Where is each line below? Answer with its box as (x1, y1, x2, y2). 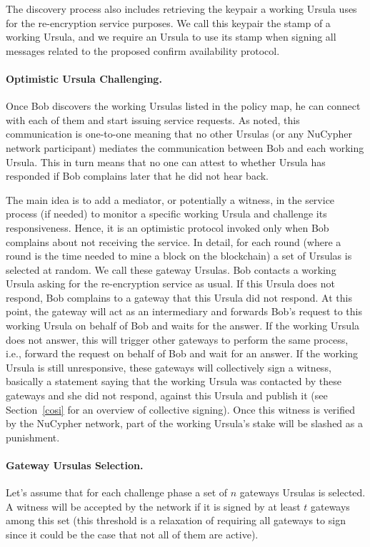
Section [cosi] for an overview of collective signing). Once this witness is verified (6, 402, 356, 416)
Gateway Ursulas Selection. (6, 458, 144, 473)
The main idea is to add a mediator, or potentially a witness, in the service (6, 192, 335, 207)
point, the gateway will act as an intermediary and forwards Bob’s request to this (6, 304, 362, 319)
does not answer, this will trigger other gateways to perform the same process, (6, 332, 349, 347)
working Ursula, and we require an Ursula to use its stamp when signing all (6, 29, 336, 44)
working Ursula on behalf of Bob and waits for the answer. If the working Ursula (6, 318, 360, 333)
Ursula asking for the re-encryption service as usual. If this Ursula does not (6, 276, 335, 291)
